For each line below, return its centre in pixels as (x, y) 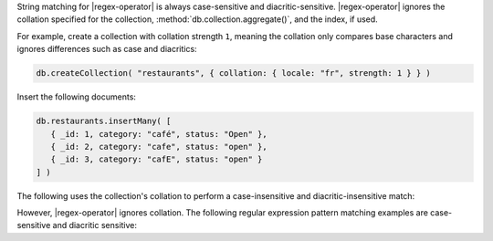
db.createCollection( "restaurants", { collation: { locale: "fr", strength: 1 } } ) (233, 73)
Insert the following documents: (77, 97)
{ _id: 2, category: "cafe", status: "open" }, (159, 147)
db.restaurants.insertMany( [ (104, 121)
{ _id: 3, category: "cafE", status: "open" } (157, 159)
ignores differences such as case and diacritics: (107, 49)
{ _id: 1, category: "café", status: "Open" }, (159, 134)
